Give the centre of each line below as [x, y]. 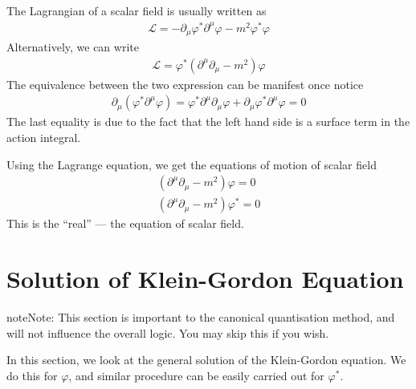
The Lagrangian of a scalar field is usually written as [137, 10]
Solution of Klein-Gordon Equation [205, 279]
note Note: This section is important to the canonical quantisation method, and [201, 316]
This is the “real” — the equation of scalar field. [125, 223]
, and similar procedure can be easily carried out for [196, 375]
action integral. [44, 137]
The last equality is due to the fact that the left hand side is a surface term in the [208, 122]
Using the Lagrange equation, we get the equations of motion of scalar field [192, 164]
